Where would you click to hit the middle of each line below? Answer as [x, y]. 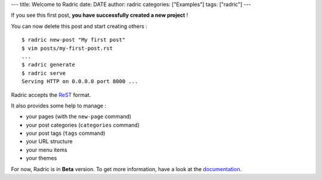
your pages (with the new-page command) [78, 116]
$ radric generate [49, 65]
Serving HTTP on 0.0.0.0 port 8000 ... [80, 81]
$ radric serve [44, 73]
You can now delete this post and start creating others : [79, 26]
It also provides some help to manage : [59, 105]
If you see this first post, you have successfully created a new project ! [100, 15]
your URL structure [49, 141]
